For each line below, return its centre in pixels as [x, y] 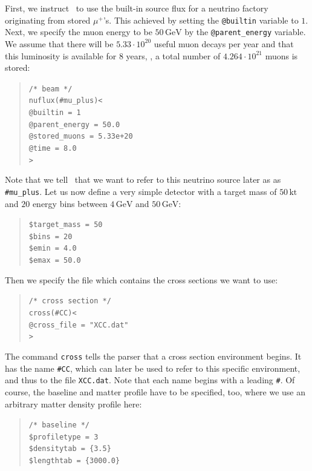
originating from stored [48, 20]
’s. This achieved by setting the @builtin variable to [201, 20]
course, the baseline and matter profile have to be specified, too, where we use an [155, 391]
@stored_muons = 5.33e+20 [81, 137]
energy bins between [70, 203]
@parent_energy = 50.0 [74, 124]
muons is [281, 55]
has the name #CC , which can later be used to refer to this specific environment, [153, 368]
